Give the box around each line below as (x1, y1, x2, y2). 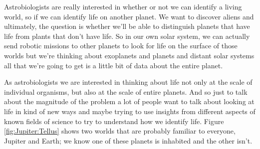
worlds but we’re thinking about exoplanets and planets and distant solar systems (4, 50, 255, 60)
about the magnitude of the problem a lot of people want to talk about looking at (4, 96, 255, 107)
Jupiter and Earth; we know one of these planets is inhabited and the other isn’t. (4, 135, 253, 146)
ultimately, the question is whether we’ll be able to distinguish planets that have (4, 21, 250, 31)
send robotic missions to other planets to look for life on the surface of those (4, 40, 238, 51)
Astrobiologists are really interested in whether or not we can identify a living (4, 1, 242, 11)
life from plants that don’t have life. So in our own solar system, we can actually (4, 30, 250, 41)
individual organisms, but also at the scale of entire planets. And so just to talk (4, 86, 248, 97)
